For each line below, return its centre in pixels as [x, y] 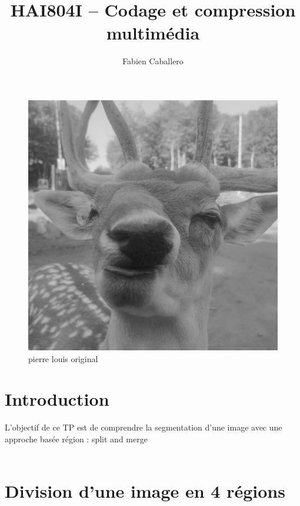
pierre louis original [63, 358]
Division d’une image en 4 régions [145, 491]
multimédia [153, 33]
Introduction [57, 399]
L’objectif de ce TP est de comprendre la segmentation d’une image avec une [144, 427]
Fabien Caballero [153, 61]
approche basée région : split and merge [76, 438]
